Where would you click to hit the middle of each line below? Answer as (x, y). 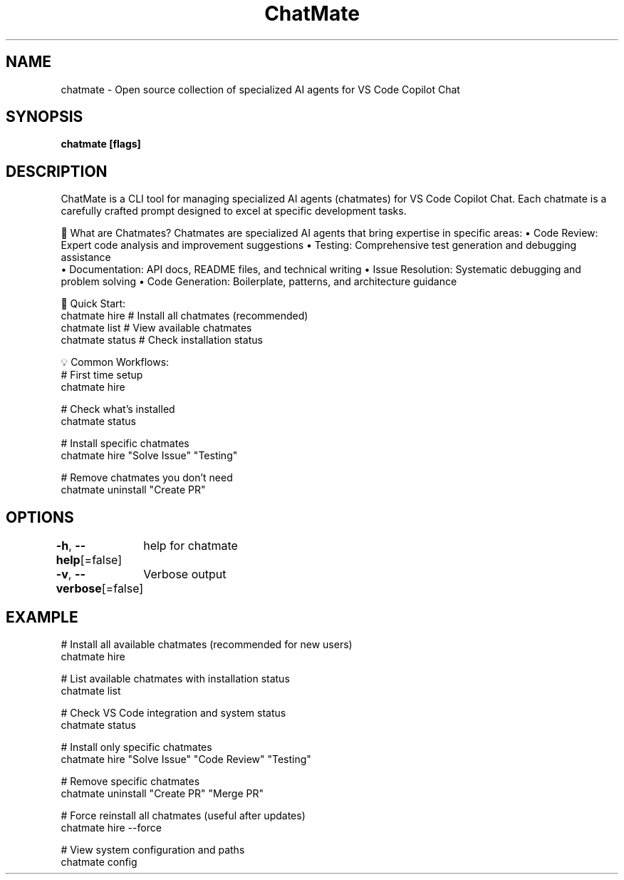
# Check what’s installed (118, 409)
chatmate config (99, 861)
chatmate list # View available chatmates (156, 328)
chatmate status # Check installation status (162, 340)
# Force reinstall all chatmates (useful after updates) (183, 815)
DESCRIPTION (57, 171)
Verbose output (185, 574)
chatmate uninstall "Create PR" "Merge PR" (162, 793)
